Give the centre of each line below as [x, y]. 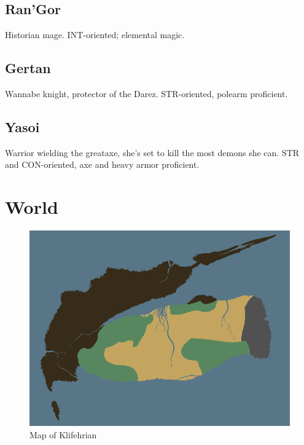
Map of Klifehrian [63, 434]
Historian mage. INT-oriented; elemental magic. [95, 35]
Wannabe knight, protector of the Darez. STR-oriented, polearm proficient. [146, 93]
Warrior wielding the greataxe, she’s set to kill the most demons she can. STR [152, 152]
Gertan [28, 68]
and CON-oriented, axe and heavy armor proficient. [102, 164]
